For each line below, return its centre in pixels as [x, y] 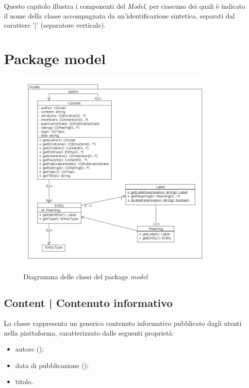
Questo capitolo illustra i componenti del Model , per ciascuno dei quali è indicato [124, 6]
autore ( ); [30, 349]
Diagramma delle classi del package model [85, 277]
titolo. [24, 381]
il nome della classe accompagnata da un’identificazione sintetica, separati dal [119, 15]
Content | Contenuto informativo [88, 303]
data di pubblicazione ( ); [52, 365]
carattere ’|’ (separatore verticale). [55, 25]
